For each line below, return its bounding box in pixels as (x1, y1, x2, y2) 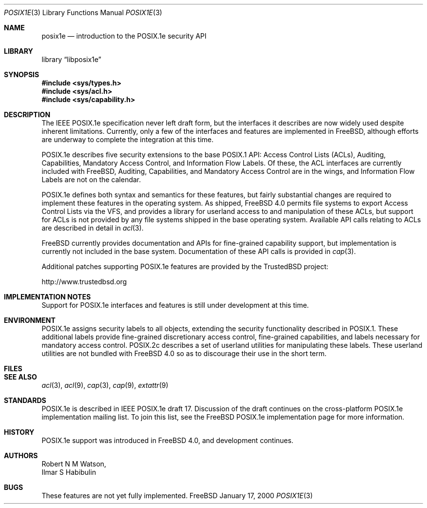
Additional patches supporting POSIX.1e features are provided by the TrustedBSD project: (41, 262, 329, 271)
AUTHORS (4, 451, 38, 460)
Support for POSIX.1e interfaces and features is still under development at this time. (41, 301, 309, 309)
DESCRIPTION (4, 110, 51, 119)
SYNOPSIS (4, 70, 39, 79)
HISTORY (4, 428, 35, 436)
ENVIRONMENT (4, 316, 56, 324)
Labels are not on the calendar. (41, 175, 141, 184)
